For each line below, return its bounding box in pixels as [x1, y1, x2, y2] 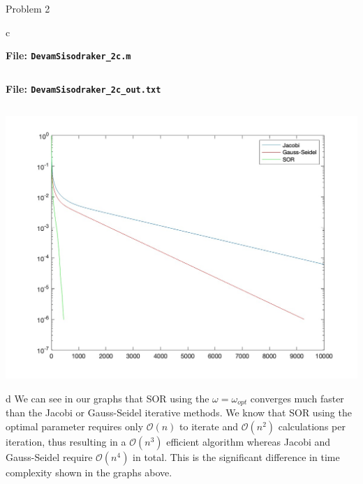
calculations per [278, 418, 346, 433]
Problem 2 [6, 1, 50, 15]
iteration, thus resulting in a [6, 434, 126, 448]
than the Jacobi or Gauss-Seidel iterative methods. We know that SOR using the [6, 405, 352, 420]
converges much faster [250, 391, 344, 405]
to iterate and [179, 418, 239, 433]
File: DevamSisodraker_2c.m [6, 48, 131, 63]
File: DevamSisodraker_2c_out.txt [6, 81, 161, 96]
